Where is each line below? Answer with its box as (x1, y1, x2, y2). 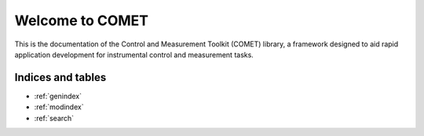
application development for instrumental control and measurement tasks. (14, 50, 254, 59)
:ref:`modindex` (34, 102, 84, 112)
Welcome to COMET (14, 12, 149, 29)
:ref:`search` (34, 113, 75, 123)
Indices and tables (14, 71, 107, 84)
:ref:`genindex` (34, 91, 82, 101)
